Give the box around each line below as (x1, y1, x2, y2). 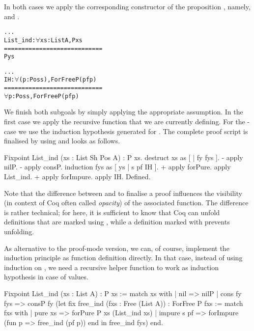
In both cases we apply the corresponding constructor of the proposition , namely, (4, 1, 251, 11)
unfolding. (4, 226, 34, 236)
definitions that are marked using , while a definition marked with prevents (4, 217, 230, 227)
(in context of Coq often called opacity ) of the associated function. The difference (4, 197, 249, 208)
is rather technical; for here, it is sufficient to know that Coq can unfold (4, 207, 220, 217)
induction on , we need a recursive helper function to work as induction (4, 262, 219, 272)
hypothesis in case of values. (4, 272, 88, 282)
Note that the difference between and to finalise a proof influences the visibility (4, 188, 242, 198)
